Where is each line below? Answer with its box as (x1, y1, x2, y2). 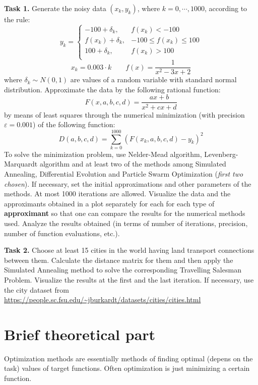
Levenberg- (204, 148, 238, 159)
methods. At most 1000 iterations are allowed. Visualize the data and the (4, 188, 231, 199)
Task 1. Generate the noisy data (4, 3, 106, 13)
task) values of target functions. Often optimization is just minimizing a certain (4, 363, 250, 373)
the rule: (4, 14, 30, 24)
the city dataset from (4, 284, 69, 295)
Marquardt (4, 158, 38, 169)
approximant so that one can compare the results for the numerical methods (4, 208, 245, 218)
